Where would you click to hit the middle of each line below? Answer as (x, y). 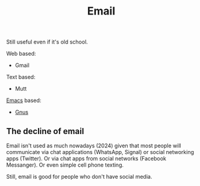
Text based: (21, 77)
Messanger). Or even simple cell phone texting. (65, 165)
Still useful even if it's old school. (47, 42)
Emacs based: (24, 100)
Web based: (21, 54)
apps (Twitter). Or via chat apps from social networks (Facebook (86, 159)
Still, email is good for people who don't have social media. (79, 177)
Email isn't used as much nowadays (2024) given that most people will (94, 146)
